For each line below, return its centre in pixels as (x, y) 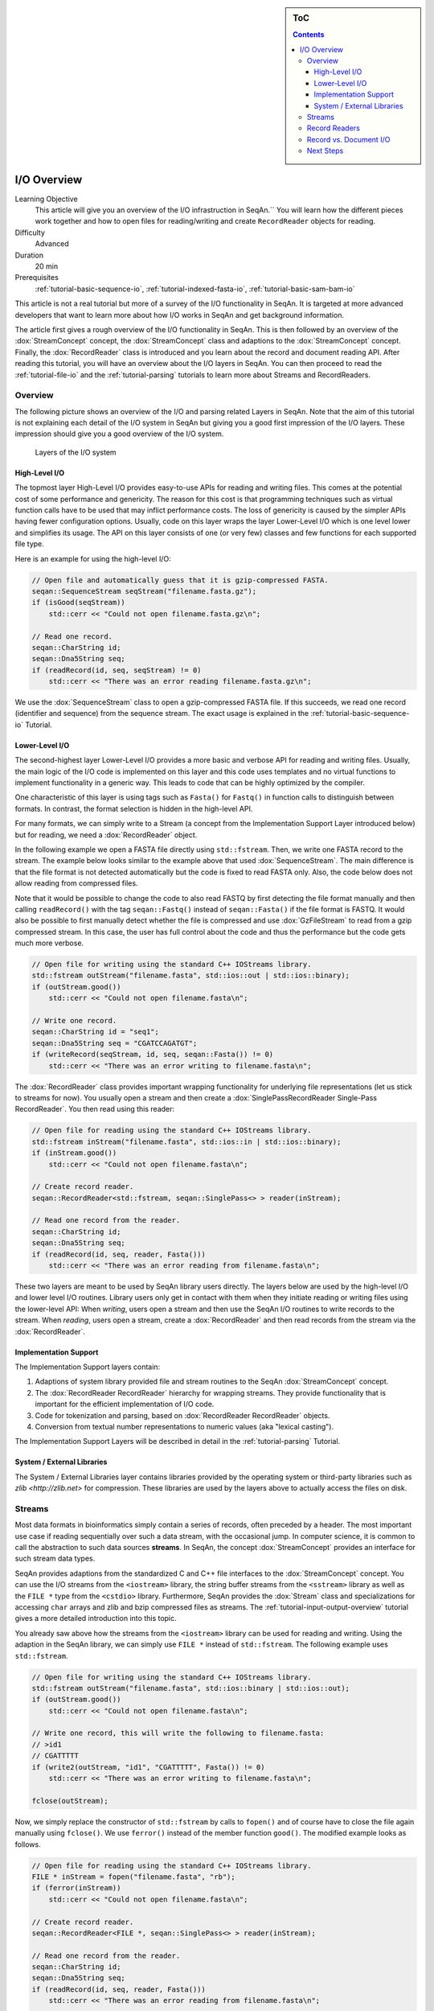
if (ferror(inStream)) (76, 1888)
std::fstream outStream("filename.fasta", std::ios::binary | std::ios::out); (190, 1688)
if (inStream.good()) (74, 1153)
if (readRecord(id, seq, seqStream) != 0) (117, 670)
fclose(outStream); (70, 1801)
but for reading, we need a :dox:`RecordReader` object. (106, 835)
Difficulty (30, 232)
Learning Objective (46, 199)
